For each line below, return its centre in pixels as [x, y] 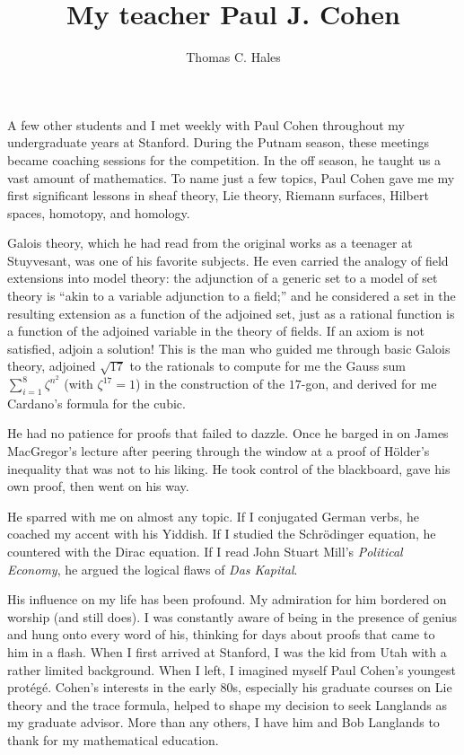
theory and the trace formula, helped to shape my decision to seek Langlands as [227, 704]
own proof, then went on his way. [98, 486]
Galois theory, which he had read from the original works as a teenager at [210, 243]
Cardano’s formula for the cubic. [96, 403]
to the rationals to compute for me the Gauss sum [267, 366]
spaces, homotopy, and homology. [99, 212]
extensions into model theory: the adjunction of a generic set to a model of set [223, 278]
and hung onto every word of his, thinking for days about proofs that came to [221, 634]
